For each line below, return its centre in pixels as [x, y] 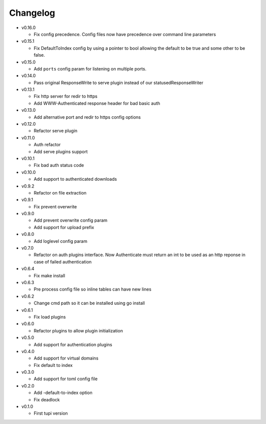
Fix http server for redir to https [66, 97]
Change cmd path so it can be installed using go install [89, 303]
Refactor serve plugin [56, 131]
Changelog [32, 13]
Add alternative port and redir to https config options [87, 117]
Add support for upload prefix [64, 227]
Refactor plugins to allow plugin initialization [78, 330]
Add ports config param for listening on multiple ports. [90, 68]
